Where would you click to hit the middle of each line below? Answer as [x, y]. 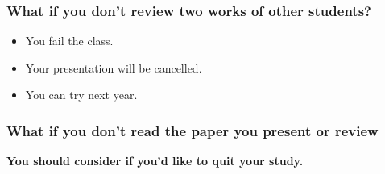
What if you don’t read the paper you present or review [192, 130]
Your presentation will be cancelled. [114, 67]
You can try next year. [81, 95]
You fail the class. [69, 41]
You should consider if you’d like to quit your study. [155, 161]
